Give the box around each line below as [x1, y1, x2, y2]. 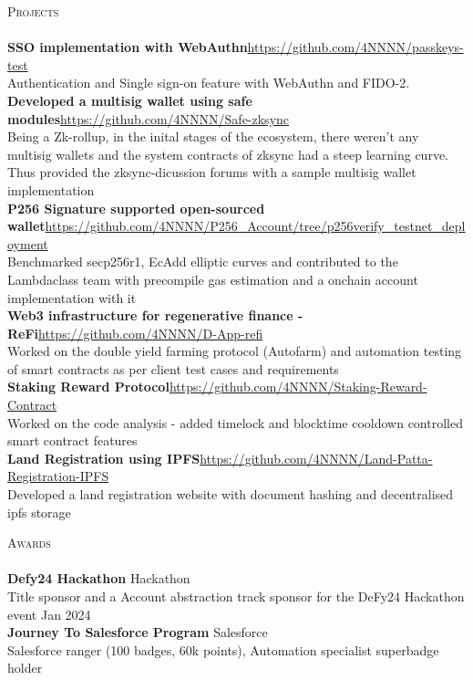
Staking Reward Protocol [7, 377, 170, 396]
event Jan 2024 [7, 604, 91, 623]
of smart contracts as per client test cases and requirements [7, 359, 339, 378]
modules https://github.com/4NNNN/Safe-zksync [7, 109, 290, 128]
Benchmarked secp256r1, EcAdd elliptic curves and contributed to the [7, 252, 398, 271]
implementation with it [7, 288, 137, 307]
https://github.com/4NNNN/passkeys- [247, 37, 464, 57]
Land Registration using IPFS [7, 448, 201, 467]
